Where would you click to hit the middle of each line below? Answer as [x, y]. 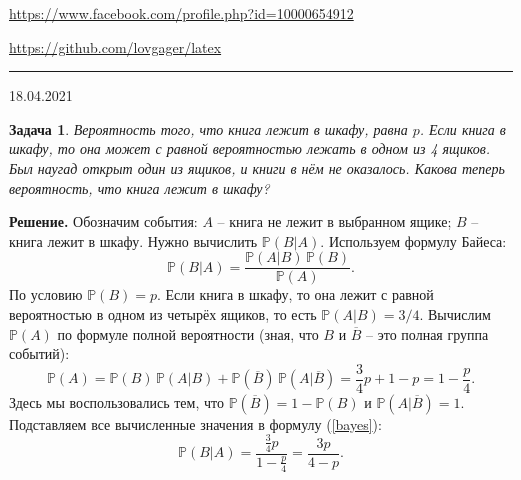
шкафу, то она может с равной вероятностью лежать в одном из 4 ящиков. [250, 148]
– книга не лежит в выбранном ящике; [334, 221]
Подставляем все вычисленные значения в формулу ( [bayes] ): [195, 423]
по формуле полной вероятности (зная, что [188, 333]
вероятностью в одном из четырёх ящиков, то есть [163, 314]
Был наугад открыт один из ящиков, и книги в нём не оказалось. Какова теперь [257, 167]
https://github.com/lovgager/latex [115, 46]
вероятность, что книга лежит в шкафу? [139, 187]
